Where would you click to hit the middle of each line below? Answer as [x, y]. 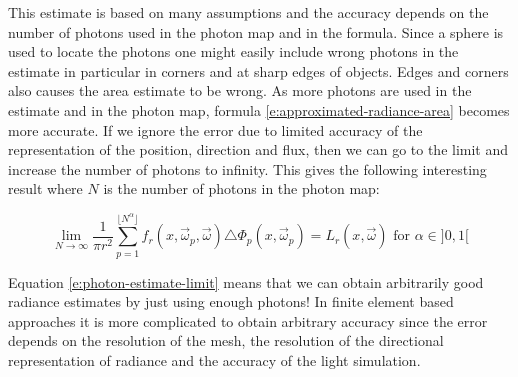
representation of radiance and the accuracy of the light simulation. [214, 360]
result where [45, 188]
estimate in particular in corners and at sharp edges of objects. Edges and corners [258, 70]
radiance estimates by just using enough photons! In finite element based [231, 301]
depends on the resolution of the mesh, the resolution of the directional [226, 340]
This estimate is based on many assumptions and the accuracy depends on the [248, 12]
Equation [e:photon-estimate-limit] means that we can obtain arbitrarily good [246, 281]
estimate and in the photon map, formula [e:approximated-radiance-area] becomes [259, 109]
